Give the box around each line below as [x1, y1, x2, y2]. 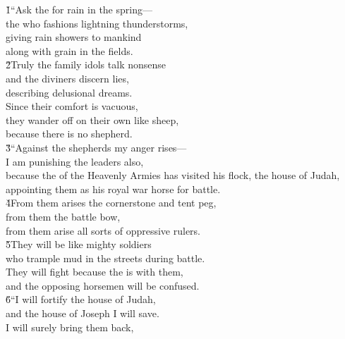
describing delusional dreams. [6, 85, 133, 99]
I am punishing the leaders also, [6, 154, 144, 168]
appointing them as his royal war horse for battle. [6, 181, 221, 196]
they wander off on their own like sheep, [6, 112, 179, 127]
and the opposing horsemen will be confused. [6, 278, 200, 292]
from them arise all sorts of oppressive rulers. [6, 223, 201, 238]
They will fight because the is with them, [6, 264, 183, 279]
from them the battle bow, [6, 209, 121, 223]
